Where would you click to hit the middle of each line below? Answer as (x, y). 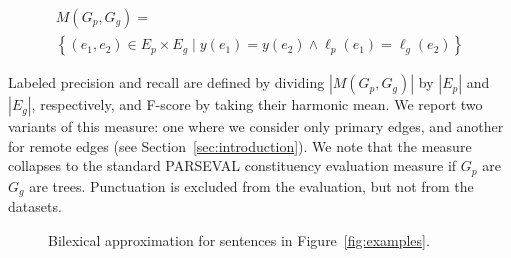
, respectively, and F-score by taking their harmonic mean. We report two (257, 104)
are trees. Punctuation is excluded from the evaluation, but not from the (251, 185)
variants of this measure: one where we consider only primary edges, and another (256, 126)
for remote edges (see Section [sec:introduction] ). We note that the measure (240, 145)
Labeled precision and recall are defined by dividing (166, 82)
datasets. (35, 206)
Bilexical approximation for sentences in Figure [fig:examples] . (239, 239)
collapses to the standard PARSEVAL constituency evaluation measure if (232, 165)
